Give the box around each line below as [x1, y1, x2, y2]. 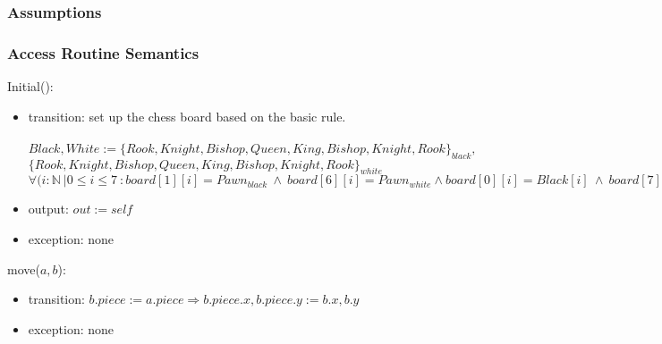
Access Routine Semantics [7, 41, 199, 63]
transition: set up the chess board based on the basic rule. [28, 106, 346, 125]
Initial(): [7, 77, 54, 96]
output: [28, 199, 69, 218]
